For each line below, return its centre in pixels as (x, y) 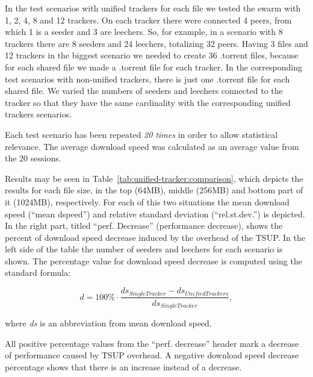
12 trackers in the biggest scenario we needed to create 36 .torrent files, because (152, 55)
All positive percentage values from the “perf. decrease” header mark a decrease (152, 343)
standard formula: (38, 273)
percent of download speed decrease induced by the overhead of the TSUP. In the (155, 237)
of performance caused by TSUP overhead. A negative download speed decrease (152, 355)
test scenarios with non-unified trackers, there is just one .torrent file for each (147, 79)
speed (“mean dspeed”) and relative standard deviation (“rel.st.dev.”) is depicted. (155, 213)
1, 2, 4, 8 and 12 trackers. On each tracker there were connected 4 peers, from (148, 20)
